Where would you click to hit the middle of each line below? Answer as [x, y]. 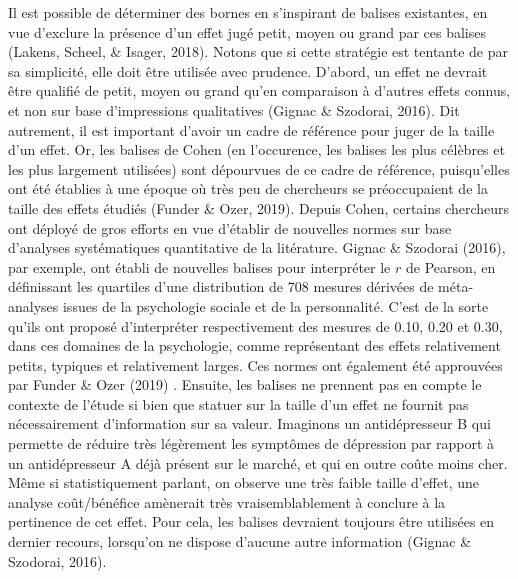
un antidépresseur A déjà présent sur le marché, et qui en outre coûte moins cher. [258, 462]
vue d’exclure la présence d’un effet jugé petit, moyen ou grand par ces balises [247, 31]
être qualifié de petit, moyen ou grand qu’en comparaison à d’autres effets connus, [259, 90]
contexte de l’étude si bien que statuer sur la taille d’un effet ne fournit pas [238, 403]
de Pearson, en [450, 266]
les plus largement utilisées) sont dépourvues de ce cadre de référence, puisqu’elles [259, 168]
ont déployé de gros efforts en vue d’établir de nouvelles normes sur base [230, 227]
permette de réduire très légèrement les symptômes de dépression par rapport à [251, 443]
